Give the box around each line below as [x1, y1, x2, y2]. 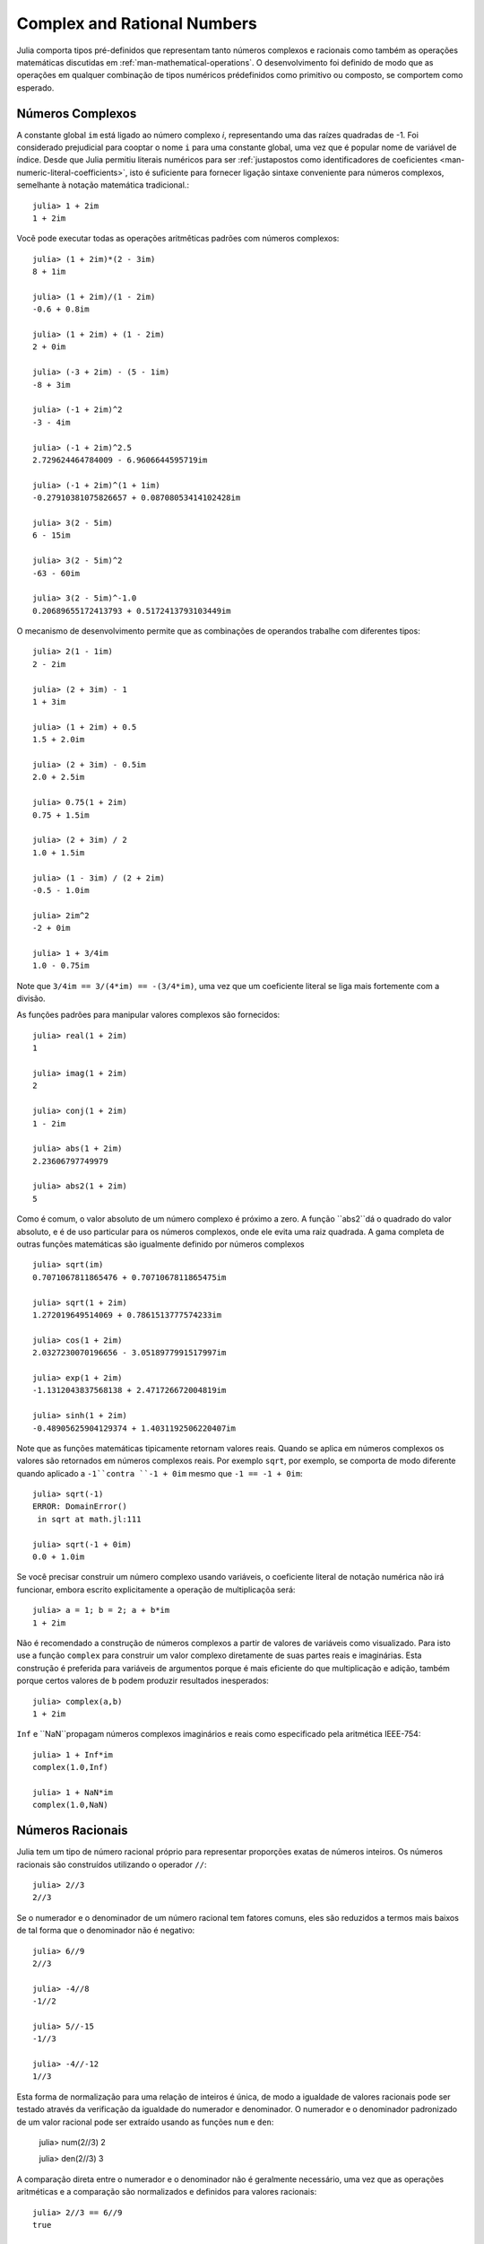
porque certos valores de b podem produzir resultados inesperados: [16, 1675, 269, 1687]
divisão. [16, 993, 46, 1004]
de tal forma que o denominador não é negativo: [16, 1925, 195, 1936]
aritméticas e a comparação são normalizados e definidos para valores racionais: [16, 2187, 317, 2197]
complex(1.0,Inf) [32, 1762, 108, 1773]
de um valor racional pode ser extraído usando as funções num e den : [16, 2117, 274, 2127]
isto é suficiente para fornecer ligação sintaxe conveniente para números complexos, [129, 167, 445, 178]
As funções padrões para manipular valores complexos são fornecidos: [16, 1010, 281, 1021]
